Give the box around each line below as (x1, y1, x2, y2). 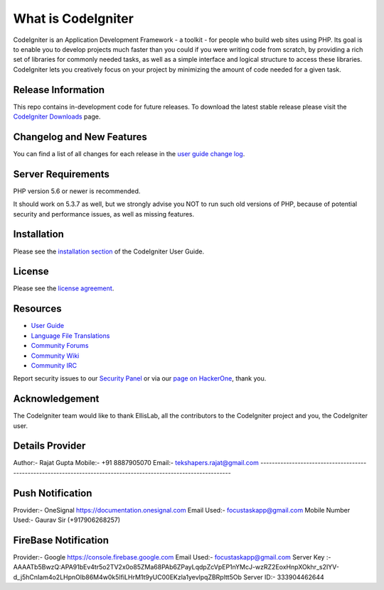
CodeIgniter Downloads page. (13, 112, 101, 121)
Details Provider (13, 440, 86, 452)
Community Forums (31, 342, 89, 350)
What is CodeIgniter (13, 11, 134, 26)
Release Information (13, 84, 105, 96)
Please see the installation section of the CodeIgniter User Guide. (13, 247, 205, 256)
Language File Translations (31, 331, 110, 340)
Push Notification (13, 487, 92, 499)
